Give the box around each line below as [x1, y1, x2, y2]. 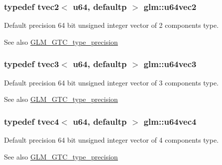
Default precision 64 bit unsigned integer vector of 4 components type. [4, 135, 219, 145]
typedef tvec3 [4, 58, 59, 70]
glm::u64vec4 [143, 115, 197, 127]
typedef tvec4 [4, 115, 59, 127]
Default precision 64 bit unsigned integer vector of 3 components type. [4, 77, 219, 87]
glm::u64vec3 [143, 58, 197, 70]
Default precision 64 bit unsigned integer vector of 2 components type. [4, 20, 219, 30]
